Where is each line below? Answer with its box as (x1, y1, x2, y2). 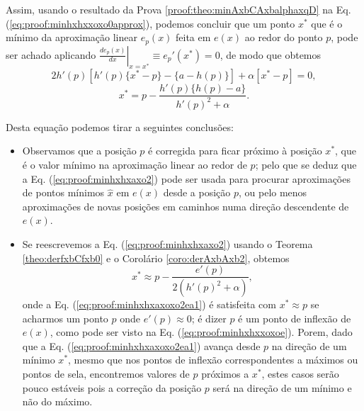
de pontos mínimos (22, 185, 105, 200)
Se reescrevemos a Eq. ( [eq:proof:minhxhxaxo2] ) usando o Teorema (22, 237, 313, 251)
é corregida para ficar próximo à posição (148, 143, 322, 158)
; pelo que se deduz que (255, 157, 357, 172)
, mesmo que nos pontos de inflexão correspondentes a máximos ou (68, 352, 358, 367)
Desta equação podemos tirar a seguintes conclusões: (6, 119, 234, 134)
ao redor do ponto (244, 30, 323, 45)
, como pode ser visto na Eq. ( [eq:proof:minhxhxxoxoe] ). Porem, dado (50, 325, 353, 339)
